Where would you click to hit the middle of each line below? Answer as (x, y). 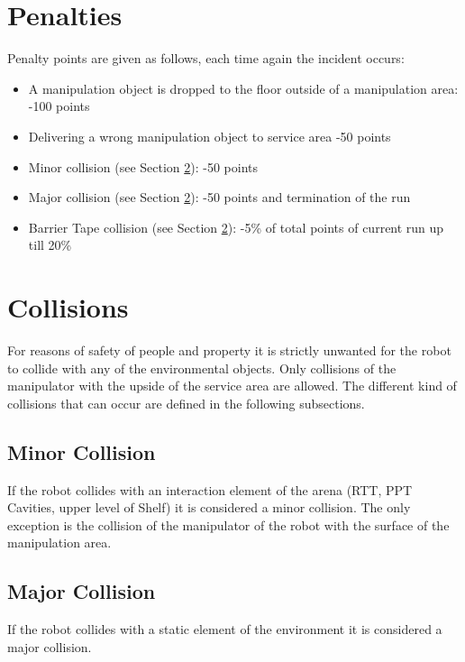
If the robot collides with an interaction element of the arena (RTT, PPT (210, 489)
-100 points (59, 106)
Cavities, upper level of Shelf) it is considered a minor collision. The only (209, 507)
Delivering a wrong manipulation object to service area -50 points (210, 136)
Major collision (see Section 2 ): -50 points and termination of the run (219, 197)
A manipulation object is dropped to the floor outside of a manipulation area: (243, 88)
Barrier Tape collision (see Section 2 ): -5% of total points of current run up (236, 227)
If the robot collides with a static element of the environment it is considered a (225, 629)
